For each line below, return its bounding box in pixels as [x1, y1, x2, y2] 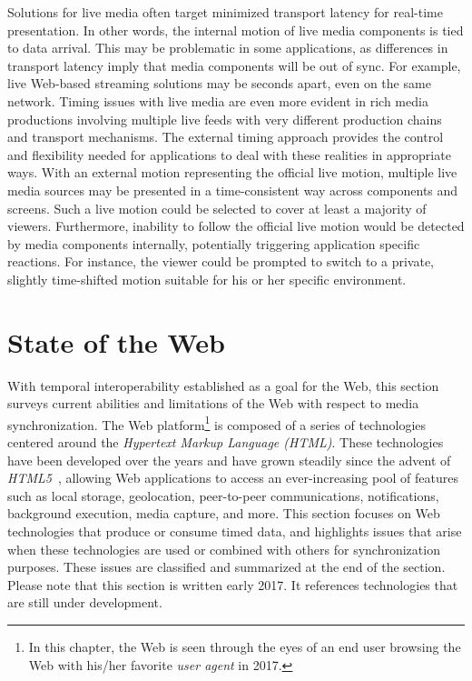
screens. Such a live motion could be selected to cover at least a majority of [7, 198, 427, 217]
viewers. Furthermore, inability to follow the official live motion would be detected [7, 216, 465, 235]
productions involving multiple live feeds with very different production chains [7, 109, 442, 128]
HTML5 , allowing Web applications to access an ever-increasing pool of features [7, 468, 459, 487]
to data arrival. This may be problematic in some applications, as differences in [7, 38, 448, 57]
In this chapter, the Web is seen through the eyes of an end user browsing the [28, 637, 461, 656]
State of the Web [7, 323, 225, 360]
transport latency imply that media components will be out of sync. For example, [7, 55, 461, 75]
